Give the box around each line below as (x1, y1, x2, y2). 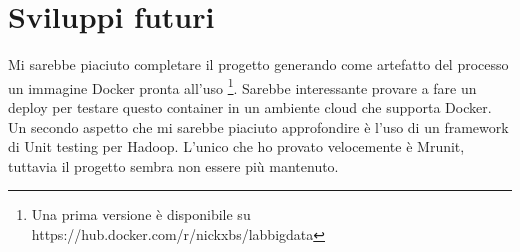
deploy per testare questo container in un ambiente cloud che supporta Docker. (8, 96, 492, 117)
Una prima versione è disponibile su (31, 204, 251, 225)
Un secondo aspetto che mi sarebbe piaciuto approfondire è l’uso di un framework (8, 116, 509, 137)
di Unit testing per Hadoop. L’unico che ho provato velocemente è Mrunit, (8, 136, 465, 157)
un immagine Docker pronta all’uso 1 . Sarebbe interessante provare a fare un (8, 74, 477, 98)
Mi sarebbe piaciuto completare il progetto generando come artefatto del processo (8, 54, 509, 75)
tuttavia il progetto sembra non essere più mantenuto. (8, 155, 339, 176)
